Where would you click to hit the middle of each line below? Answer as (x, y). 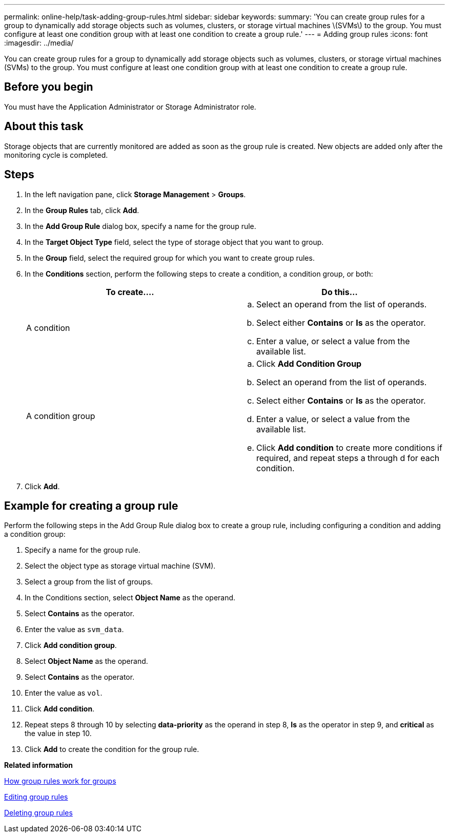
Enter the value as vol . (64, 693)
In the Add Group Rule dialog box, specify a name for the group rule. (140, 226)
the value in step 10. (58, 734)
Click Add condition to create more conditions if (349, 447)
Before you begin (49, 87)
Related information (39, 765)
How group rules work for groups (60, 781)
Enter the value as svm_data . (74, 630)
